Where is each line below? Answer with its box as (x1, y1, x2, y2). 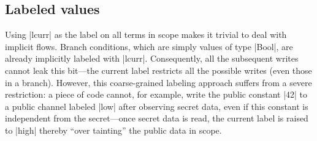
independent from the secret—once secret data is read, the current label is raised (5, 112, 308, 125)
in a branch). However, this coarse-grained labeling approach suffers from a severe (5, 76, 312, 89)
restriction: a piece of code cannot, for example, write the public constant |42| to (5, 88, 308, 101)
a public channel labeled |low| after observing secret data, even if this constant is (5, 99, 308, 112)
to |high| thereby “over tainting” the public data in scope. (5, 123, 222, 136)
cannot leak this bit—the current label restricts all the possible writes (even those (5, 63, 312, 76)
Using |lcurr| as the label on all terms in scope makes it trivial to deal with (5, 28, 287, 41)
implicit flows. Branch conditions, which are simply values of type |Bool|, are (5, 40, 293, 52)
